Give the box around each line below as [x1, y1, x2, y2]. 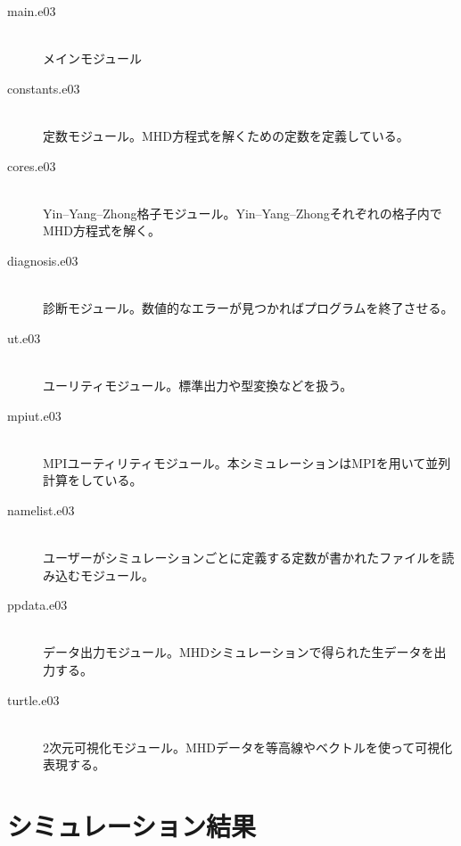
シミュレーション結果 [7, 808, 256, 844]
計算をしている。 [43, 471, 143, 489]
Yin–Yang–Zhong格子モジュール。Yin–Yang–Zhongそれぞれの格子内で [43, 203, 442, 222]
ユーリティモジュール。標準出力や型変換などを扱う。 [43, 375, 353, 394]
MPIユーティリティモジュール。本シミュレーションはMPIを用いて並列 [43, 453, 451, 472]
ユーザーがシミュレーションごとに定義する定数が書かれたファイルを [43, 548, 442, 567]
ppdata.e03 [7, 595, 68, 614]
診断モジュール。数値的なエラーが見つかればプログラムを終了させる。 [43, 299, 454, 317]
